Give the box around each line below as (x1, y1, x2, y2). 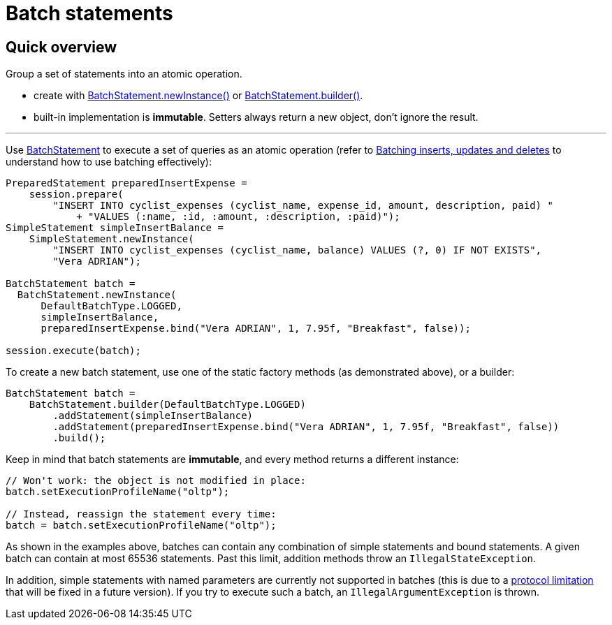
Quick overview (6, 38, 117, 56)
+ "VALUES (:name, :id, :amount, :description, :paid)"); (76, 211, 400, 223)
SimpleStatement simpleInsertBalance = (6, 222, 224, 234)
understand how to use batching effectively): (6, 156, 212, 168)
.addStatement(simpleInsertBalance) (52, 410, 254, 422)
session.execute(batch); (6, 345, 141, 357)
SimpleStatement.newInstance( (29, 233, 194, 245)
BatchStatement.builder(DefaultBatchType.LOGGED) (29, 399, 306, 411)
